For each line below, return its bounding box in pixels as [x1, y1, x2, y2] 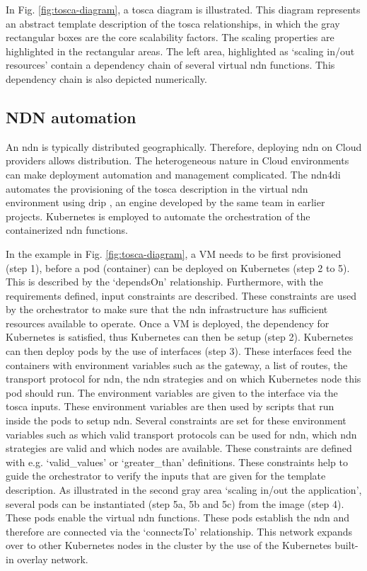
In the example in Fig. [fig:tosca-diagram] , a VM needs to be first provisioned [6, 246, 342, 261]
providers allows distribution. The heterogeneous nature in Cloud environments [6, 153, 349, 168]
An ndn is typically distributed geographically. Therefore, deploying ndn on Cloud [6, 139, 362, 154]
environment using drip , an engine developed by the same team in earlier [6, 195, 325, 210]
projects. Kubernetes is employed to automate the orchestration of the [6, 208, 310, 223]
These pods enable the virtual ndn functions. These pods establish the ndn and [6, 510, 349, 525]
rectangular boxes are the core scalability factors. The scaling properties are [6, 30, 334, 45]
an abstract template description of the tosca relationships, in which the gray [6, 16, 340, 30]
